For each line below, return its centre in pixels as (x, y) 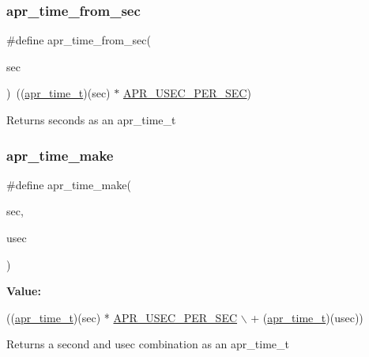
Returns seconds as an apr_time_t (91, 120)
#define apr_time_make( (69, 184)
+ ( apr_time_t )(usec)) (307, 317)
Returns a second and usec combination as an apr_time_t (148, 344)
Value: (24, 291)
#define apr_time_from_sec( (79, 40)
